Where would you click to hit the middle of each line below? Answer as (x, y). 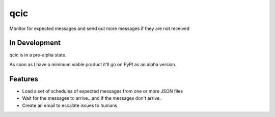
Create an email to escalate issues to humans (70, 105)
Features (24, 79)
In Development (35, 43)
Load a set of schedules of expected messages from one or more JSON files (103, 91)
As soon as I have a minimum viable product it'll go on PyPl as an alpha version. (93, 64)
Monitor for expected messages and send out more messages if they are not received (100, 28)
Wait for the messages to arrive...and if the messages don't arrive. (92, 98)
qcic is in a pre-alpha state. (38, 55)
